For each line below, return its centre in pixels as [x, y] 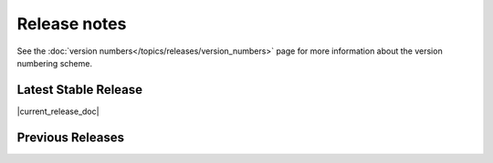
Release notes [72, 24]
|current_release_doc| [58, 111]
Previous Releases [71, 137]
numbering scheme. [55, 63]
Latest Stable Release [80, 90]
